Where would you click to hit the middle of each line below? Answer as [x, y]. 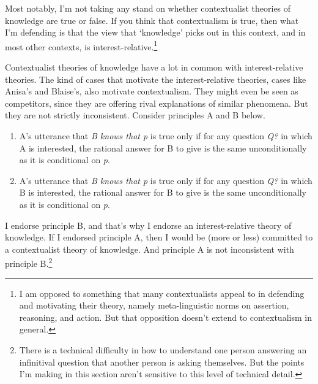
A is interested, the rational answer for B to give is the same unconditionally [163, 148]
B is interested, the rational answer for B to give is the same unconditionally [163, 192]
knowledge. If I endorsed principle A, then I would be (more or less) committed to [159, 237]
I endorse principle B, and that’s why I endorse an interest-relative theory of [148, 225]
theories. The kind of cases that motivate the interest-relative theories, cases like [156, 79]
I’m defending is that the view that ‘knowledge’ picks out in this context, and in [155, 32]
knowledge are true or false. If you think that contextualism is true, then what [152, 20]
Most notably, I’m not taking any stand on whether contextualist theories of [148, 8]
